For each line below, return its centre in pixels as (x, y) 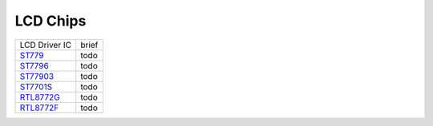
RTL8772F (39, 108)
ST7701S (36, 86)
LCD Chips (51, 21)
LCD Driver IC (46, 45)
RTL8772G (40, 97)
